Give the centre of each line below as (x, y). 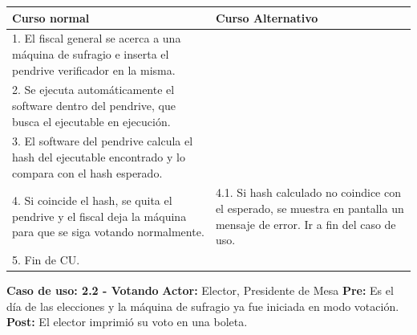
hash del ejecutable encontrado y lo (99, 157)
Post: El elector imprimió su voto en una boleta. (127, 322)
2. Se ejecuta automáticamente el (93, 90)
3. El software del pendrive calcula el (103, 141)
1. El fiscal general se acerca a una (97, 38)
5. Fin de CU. (46, 260)
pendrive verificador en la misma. (94, 69)
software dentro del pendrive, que (94, 105)
